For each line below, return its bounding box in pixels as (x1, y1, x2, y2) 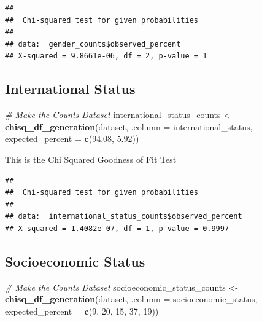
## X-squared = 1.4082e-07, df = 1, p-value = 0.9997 (5, 224, 229, 233)
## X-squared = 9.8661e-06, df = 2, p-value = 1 (5, 52, 207, 61)
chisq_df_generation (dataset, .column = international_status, (5, 120, 253, 133)
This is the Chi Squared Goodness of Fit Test (5, 152, 177, 165)
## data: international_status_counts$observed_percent (5, 212, 242, 221)
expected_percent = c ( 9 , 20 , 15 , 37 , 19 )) (5, 304, 159, 317)
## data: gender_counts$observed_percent (5, 39, 181, 49)
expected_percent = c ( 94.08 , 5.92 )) (5, 132, 139, 145)
